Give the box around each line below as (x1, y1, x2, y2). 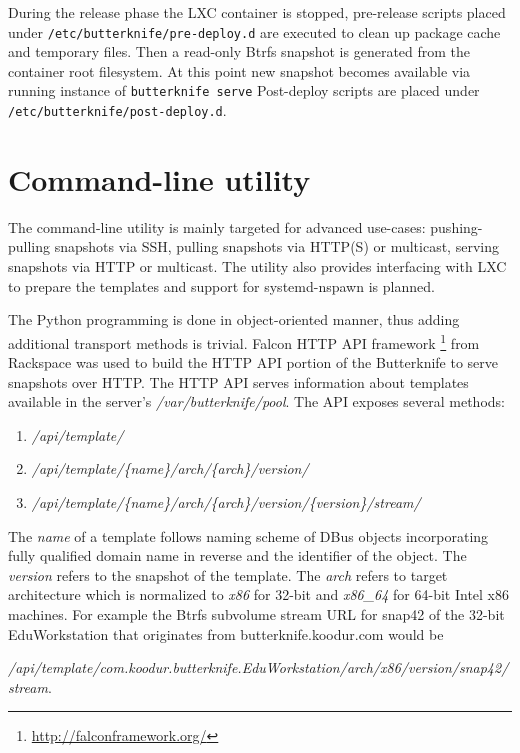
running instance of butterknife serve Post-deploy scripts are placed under (8, 80, 480, 101)
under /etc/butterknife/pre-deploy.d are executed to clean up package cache (8, 21, 501, 42)
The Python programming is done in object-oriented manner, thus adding (8, 309, 460, 330)
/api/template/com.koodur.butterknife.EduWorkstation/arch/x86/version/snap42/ (8, 657, 509, 678)
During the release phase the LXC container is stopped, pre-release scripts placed (8, 2, 506, 22)
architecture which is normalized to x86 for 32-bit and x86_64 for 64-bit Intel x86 (8, 584, 510, 605)
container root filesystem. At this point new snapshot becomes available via (8, 60, 471, 81)
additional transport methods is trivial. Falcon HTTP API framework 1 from (8, 329, 480, 353)
